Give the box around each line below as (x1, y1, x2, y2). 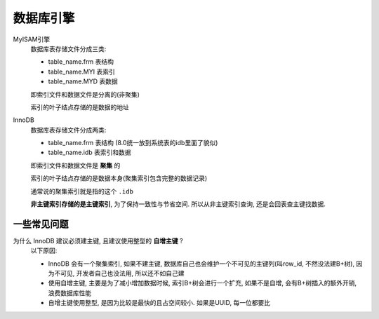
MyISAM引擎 (13, 35, 51, 43)
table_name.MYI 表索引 (48, 67, 115, 76)
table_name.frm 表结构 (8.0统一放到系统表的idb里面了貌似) (48, 139, 218, 147)
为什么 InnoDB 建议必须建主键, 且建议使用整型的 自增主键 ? (13, 236, 183, 245)
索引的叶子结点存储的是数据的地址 (30, 102, 129, 111)
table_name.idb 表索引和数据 (48, 148, 131, 157)
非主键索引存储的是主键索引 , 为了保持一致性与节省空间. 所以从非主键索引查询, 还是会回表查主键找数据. (30, 200, 326, 208)
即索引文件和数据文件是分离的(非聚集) (30, 90, 140, 98)
